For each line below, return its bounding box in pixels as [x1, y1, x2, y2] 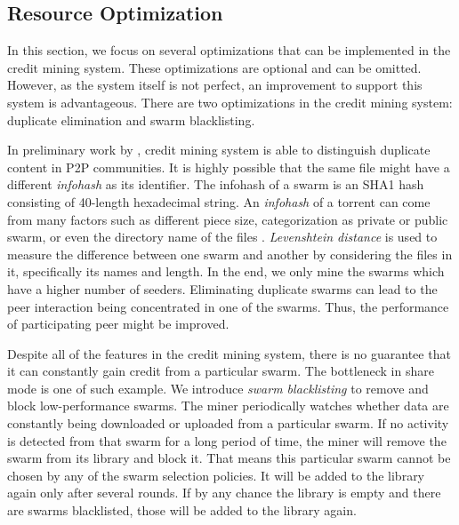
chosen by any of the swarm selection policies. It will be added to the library [7, 465, 425, 484]
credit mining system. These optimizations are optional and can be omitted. [7, 58, 422, 76]
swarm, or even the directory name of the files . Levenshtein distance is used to [7, 227, 438, 246]
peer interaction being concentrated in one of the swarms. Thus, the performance [7, 297, 449, 315]
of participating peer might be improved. [7, 314, 229, 333]
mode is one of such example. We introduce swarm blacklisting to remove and [7, 378, 429, 397]
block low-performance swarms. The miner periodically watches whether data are [7, 396, 449, 415]
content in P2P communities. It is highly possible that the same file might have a [7, 157, 450, 176]
